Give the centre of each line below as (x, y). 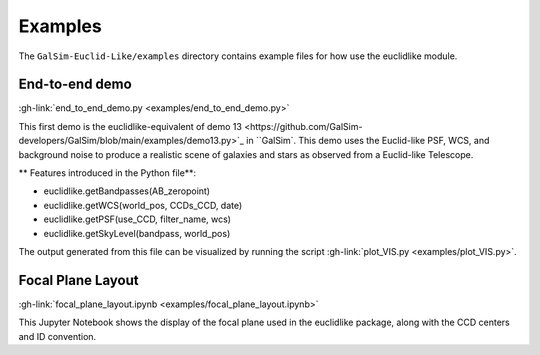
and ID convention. (57, 336)
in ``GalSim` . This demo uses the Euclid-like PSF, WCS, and (368, 141)
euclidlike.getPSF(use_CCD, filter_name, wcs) (137, 219)
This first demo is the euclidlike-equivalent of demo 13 (130, 126)
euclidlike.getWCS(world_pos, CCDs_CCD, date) (143, 205)
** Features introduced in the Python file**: (107, 173)
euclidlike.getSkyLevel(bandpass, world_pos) (137, 233)
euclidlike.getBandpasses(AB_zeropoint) (126, 191)
